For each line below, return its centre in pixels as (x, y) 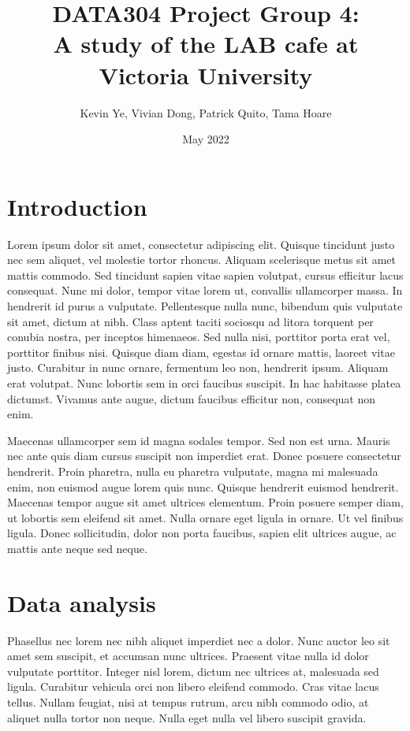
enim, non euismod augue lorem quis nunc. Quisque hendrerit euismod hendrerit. (203, 486)
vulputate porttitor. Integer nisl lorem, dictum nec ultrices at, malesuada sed (193, 671)
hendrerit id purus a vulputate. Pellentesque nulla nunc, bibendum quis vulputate (205, 306)
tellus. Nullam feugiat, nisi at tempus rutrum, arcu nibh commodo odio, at (188, 702)
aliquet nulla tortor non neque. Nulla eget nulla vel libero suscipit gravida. (187, 717)
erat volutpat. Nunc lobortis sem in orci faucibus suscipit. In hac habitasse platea (204, 382)
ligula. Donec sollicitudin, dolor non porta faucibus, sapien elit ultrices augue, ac (202, 533)
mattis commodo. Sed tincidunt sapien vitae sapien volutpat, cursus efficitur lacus (205, 275)
